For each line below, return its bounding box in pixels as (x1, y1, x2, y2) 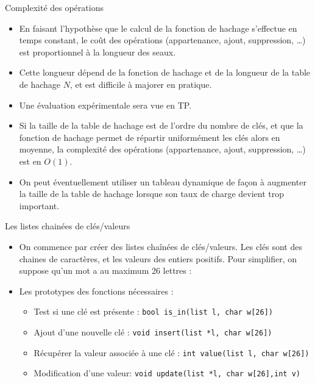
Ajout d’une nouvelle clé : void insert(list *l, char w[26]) (34, 325, 272, 338)
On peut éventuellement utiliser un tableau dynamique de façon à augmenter (19, 175, 306, 188)
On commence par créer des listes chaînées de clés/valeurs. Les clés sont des (19, 240, 302, 252)
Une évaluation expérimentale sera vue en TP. (19, 98, 192, 111)
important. (19, 199, 60, 212)
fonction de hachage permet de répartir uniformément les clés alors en (19, 131, 280, 143)
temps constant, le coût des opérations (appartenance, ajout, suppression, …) (19, 34, 306, 46)
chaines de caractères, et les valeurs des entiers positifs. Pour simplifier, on (19, 252, 297, 265)
